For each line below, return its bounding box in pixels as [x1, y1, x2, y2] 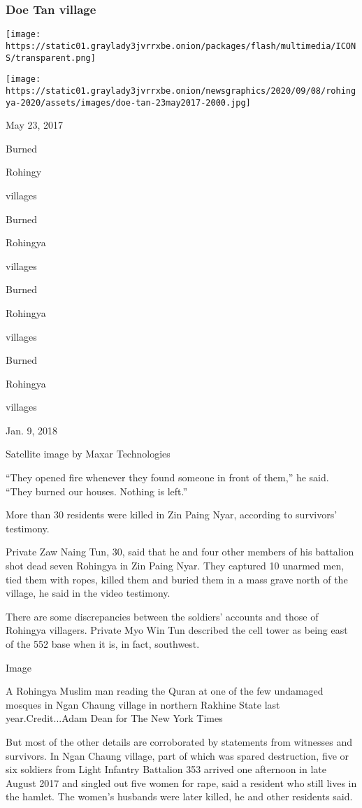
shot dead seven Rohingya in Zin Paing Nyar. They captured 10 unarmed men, [6, 558, 345, 573]
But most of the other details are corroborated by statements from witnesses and [6, 734, 352, 749]
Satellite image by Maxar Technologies [6, 446, 171, 461]
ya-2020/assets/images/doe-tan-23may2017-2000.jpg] [6, 97, 251, 108]
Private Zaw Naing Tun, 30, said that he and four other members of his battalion [6, 544, 354, 559]
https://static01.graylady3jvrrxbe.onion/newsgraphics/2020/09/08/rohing [6, 85, 356, 96]
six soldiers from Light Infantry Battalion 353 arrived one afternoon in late [6, 762, 327, 777]
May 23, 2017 [6, 118, 64, 132]
